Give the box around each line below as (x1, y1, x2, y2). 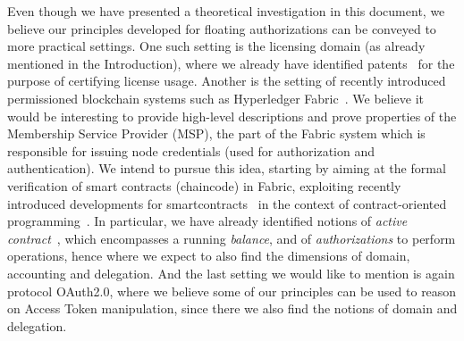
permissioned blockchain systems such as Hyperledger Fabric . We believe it (7, 88, 424, 107)
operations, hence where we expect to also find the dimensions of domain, (7, 246, 410, 265)
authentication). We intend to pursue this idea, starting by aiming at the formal (7, 159, 446, 178)
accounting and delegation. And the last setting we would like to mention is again (7, 263, 455, 282)
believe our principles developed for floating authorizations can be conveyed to (7, 19, 436, 37)
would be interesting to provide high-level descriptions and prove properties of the (7, 106, 457, 125)
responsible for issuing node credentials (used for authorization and (7, 141, 375, 160)
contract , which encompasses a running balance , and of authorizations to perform (7, 229, 456, 247)
